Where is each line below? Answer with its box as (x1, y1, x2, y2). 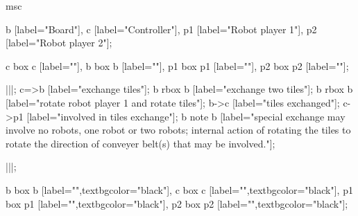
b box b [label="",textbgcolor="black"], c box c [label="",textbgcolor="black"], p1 (6, 182, 353, 197)
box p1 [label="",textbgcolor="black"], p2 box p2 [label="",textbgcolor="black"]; (6, 196, 348, 210)
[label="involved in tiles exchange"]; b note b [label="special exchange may (26, 109, 346, 123)
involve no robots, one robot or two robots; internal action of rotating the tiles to (6, 123, 351, 137)
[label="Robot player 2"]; (6, 35, 112, 50)
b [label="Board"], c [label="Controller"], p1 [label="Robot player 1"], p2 (6, 21, 317, 36)
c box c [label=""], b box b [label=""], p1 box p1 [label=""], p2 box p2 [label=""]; (6, 58, 349, 73)
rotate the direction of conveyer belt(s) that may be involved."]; (6, 136, 275, 150)
